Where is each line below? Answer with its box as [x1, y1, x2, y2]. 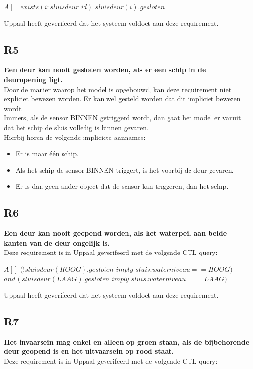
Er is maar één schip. [15, 148, 79, 159]
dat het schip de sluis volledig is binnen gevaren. [4, 122, 148, 132]
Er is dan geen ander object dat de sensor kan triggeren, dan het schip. [15, 181, 229, 191]
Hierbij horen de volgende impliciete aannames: [4, 132, 146, 142]
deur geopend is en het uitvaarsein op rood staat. [4, 346, 174, 356]
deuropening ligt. [4, 74, 63, 84]
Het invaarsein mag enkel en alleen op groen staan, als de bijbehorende [4, 336, 250, 346]
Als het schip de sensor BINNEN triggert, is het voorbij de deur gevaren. [15, 164, 234, 175]
